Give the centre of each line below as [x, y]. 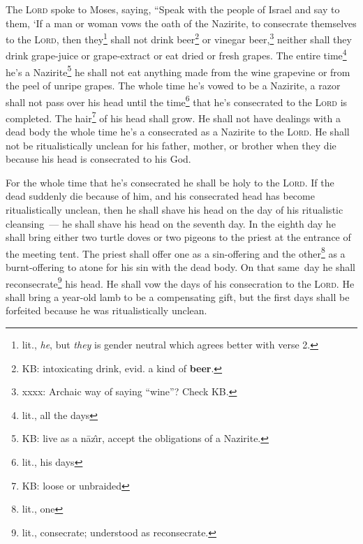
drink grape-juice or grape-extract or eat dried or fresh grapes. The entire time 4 [176, 54]
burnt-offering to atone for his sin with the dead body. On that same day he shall [180, 267]
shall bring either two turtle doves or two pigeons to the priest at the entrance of [178, 237]
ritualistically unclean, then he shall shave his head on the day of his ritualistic [175, 209]
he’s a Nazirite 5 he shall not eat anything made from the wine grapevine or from [178, 71]
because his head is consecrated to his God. [98, 159]
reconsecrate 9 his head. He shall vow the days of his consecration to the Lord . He [180, 282]
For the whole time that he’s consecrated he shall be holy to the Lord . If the [170, 182]
